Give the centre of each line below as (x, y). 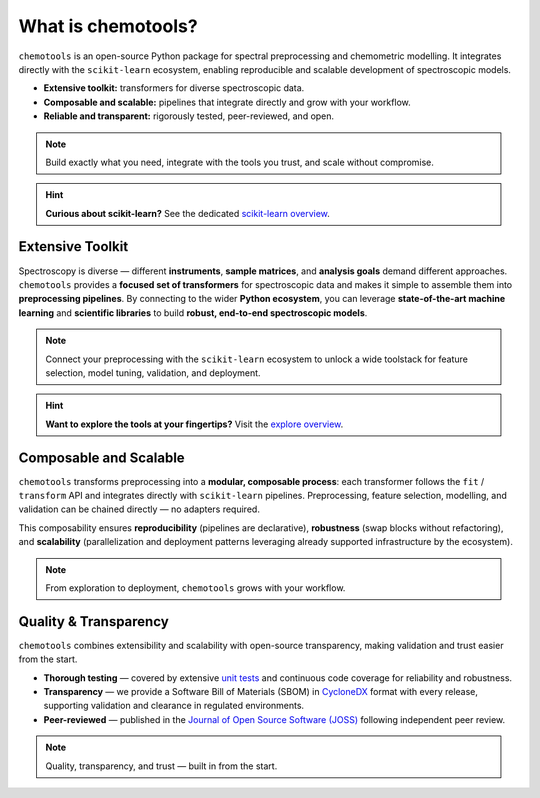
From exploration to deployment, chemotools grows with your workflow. (195, 587)
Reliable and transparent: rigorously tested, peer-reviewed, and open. (189, 116)
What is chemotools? (108, 26)
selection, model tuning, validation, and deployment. (153, 372)
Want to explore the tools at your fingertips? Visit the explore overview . (194, 424)
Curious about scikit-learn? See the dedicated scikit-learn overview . (187, 213)
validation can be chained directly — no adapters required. (139, 509)
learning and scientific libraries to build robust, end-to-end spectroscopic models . (193, 312)
